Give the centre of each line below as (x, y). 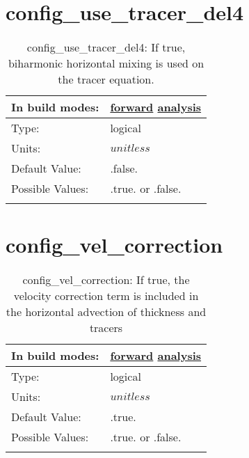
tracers (106, 328)
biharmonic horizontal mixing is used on (106, 63)
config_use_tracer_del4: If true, (106, 47)
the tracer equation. (106, 79)
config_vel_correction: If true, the (106, 280)
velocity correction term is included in (106, 296)
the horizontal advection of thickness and (106, 312)
